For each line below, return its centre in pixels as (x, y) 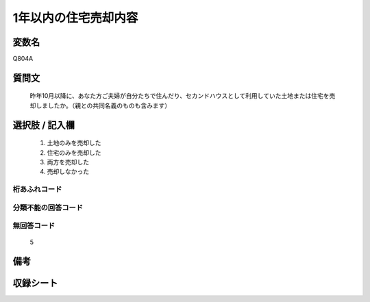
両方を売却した (68, 162)
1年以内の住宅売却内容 (75, 18)
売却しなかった (68, 172)
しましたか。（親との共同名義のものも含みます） (103, 105)
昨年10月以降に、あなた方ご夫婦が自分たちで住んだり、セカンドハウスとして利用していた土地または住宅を (180, 96)
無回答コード (34, 226)
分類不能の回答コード (48, 207)
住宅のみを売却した (74, 152)
